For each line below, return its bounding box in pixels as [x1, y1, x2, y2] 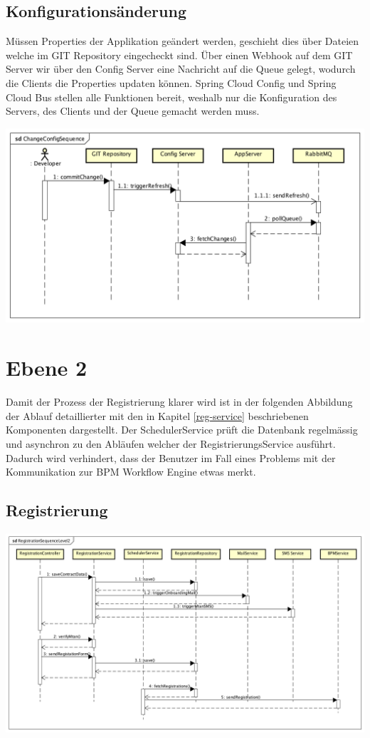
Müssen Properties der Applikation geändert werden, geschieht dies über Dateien [6, 34, 359, 48]
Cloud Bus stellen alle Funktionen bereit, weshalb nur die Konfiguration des [6, 89, 337, 104]
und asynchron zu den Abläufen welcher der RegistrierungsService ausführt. [6, 436, 336, 451]
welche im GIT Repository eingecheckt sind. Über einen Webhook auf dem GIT [6, 47, 353, 62]
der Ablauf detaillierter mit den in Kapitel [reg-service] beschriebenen [6, 408, 309, 423]
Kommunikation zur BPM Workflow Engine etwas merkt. [6, 464, 256, 479]
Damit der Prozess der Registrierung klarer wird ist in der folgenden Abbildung [6, 394, 353, 409]
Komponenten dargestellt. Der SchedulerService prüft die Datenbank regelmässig [6, 422, 358, 437]
